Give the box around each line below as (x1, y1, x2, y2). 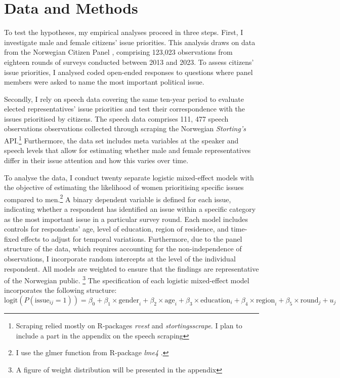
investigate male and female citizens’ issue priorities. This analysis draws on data (4, 36, 256, 47)
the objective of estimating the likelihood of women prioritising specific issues (4, 182, 244, 193)
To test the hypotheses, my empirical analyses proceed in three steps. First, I (4, 27, 243, 37)
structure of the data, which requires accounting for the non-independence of (4, 243, 242, 254)
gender (118, 296, 140, 304)
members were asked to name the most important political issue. (4, 77, 204, 87)
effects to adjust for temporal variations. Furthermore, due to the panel (21, 233, 242, 244)
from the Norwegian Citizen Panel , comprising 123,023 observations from (4, 47, 233, 57)
